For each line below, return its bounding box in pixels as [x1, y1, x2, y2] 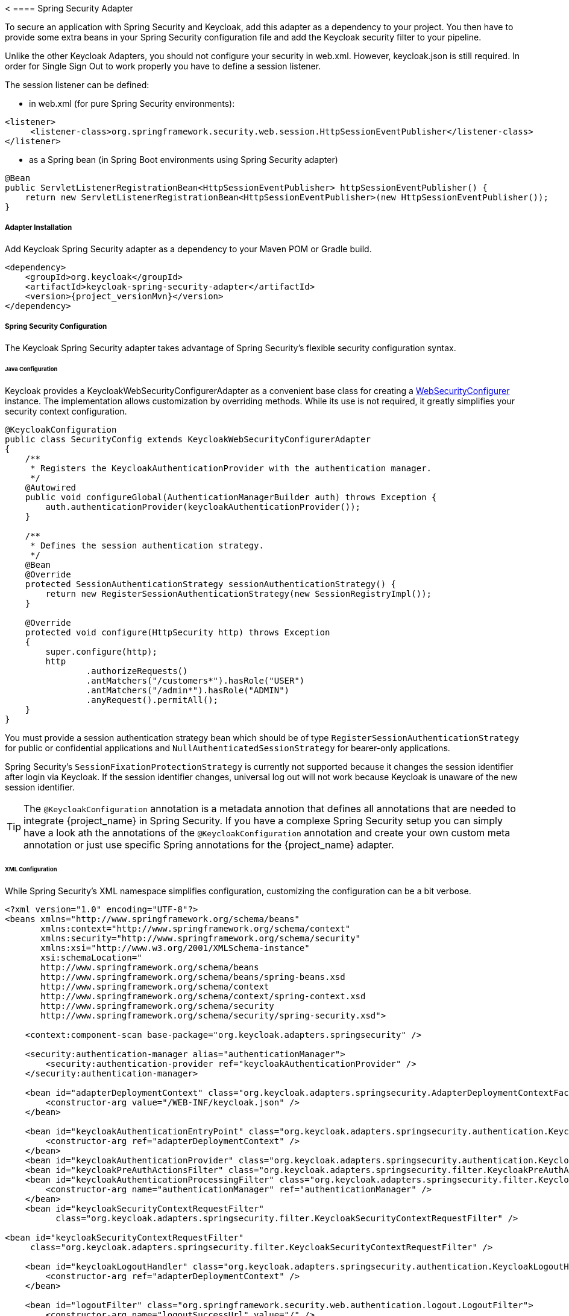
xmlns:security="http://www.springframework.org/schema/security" [40, 933, 361, 943]
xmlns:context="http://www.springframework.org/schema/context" [40, 923, 351, 933]
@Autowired [25, 483, 77, 493]
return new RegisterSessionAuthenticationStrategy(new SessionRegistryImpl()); [45, 589, 432, 599]
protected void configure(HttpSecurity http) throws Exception [25, 628, 330, 638]
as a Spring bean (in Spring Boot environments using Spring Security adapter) [29, 154, 338, 165]
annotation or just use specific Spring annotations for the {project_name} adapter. [24, 839, 394, 851]
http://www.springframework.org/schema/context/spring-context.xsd [40, 991, 366, 1001]
